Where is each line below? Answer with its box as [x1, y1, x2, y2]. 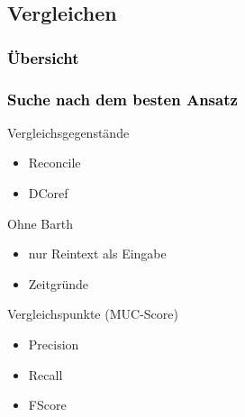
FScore [28, 395, 67, 414]
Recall [28, 365, 63, 384]
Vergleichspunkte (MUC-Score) [7, 304, 178, 323]
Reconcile [28, 153, 81, 172]
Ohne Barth [7, 213, 73, 232]
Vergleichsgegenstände [7, 122, 130, 141]
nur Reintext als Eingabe [28, 244, 167, 263]
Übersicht [7, 46, 79, 68]
